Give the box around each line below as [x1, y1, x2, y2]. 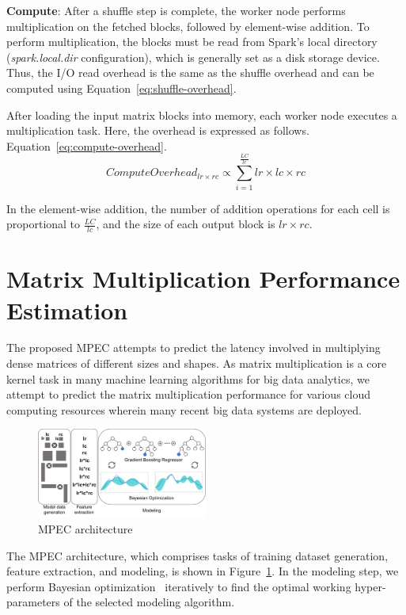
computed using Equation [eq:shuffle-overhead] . [6, 79, 237, 96]
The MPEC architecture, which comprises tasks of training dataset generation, [6, 547, 389, 563]
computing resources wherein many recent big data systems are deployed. [6, 401, 362, 418]
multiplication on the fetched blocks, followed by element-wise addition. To [6, 17, 370, 34]
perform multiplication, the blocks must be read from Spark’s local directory [6, 33, 378, 50]
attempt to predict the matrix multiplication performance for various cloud [6, 386, 371, 403]
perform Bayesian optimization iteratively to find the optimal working [6, 578, 351, 594]
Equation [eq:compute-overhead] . [6, 137, 167, 154]
